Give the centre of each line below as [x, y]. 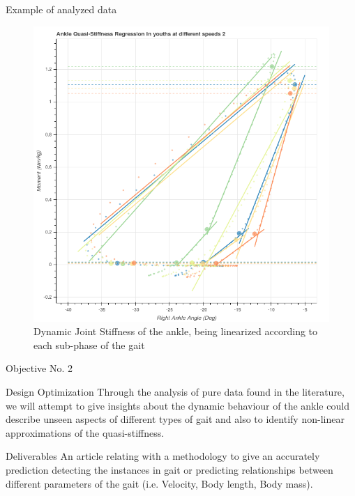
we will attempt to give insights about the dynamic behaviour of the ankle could [177, 405]
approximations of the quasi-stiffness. [85, 432]
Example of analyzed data [61, 9]
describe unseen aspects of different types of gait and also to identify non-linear [175, 419]
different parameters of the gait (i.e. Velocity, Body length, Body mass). [159, 483]
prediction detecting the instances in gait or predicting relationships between [169, 469]
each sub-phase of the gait [89, 344]
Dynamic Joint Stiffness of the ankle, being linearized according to [176, 331]
